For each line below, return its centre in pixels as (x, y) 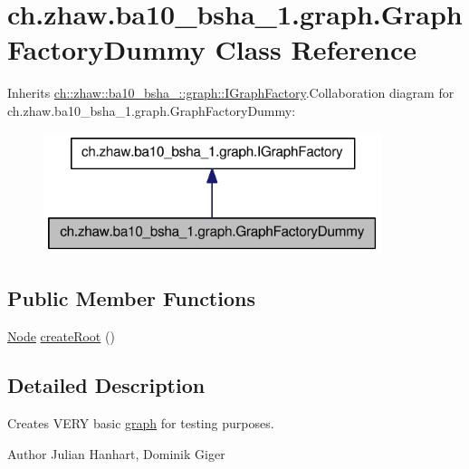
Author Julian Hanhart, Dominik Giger (116, 453)
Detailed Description (106, 385)
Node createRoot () (61, 336)
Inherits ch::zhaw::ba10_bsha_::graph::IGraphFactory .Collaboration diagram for (231, 93)
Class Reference (316, 49)
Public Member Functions (131, 298)
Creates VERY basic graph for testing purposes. (141, 423)
